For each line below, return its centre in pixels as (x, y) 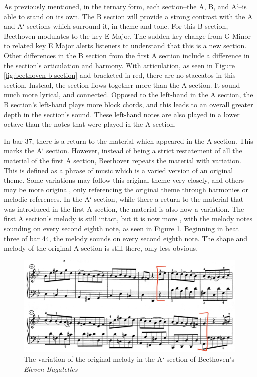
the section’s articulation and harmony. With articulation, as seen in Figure (120, 65)
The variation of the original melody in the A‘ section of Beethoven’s (129, 359)
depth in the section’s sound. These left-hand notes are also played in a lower (122, 114)
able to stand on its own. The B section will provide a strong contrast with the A (128, 16)
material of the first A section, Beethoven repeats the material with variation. (123, 160)
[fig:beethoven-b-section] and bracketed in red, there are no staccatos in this (120, 75)
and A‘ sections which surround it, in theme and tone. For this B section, (116, 26)
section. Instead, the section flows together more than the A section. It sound (122, 85)
